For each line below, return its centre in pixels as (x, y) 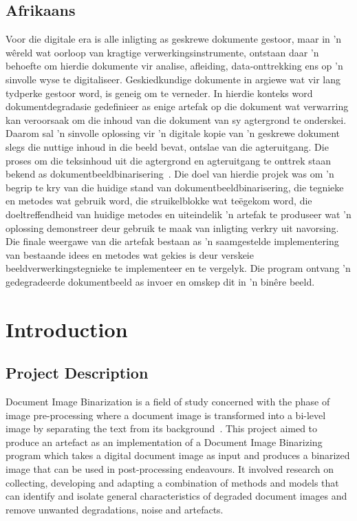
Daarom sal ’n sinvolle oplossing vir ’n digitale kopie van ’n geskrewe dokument (173, 133)
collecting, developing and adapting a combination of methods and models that (172, 482)
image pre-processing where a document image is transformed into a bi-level (166, 415)
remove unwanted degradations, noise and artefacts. (115, 509)
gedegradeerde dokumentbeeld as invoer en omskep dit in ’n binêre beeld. (160, 281)
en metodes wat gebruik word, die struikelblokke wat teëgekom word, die (159, 201)
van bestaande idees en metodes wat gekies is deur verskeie (130, 254)
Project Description (77, 373)
